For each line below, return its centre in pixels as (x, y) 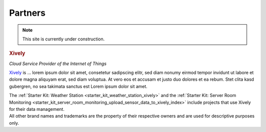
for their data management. (37, 109)
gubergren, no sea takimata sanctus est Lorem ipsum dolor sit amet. (78, 86)
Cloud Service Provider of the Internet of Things (58, 64)
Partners (27, 13)
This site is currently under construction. (64, 39)
